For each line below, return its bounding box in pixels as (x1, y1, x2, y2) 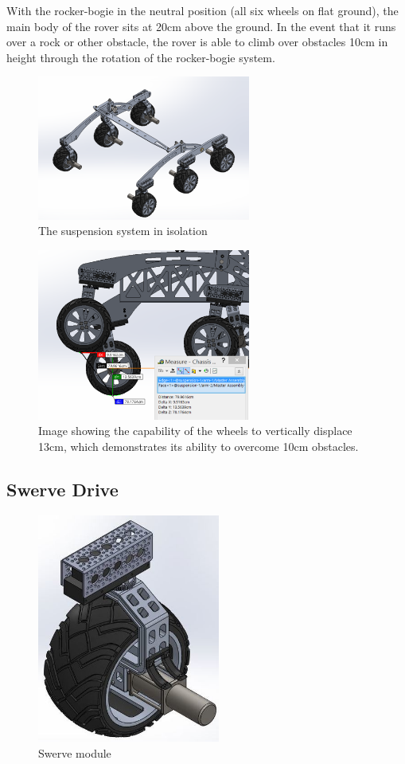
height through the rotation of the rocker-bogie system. (6, 49, 275, 65)
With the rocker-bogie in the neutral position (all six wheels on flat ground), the (6, 2, 399, 18)
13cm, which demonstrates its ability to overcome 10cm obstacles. (38, 437, 359, 454)
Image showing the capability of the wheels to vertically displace (38, 422, 352, 439)
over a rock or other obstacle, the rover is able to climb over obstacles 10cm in (6, 33, 388, 50)
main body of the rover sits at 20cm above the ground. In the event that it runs (6, 18, 396, 34)
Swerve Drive (6, 476, 119, 501)
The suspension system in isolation (38, 222, 208, 239)
